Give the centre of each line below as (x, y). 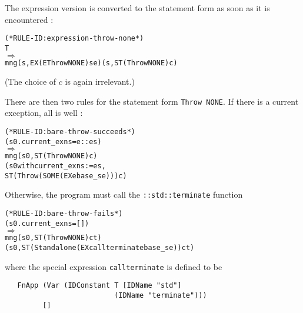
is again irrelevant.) (100, 81)
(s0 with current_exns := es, (55, 166)
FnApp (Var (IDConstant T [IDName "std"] (99, 286)
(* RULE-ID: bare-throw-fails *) (64, 213)
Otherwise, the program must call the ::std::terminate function (124, 194)
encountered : (29, 19)
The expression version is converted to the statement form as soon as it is (137, 8)
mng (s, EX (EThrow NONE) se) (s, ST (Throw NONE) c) (91, 63)
